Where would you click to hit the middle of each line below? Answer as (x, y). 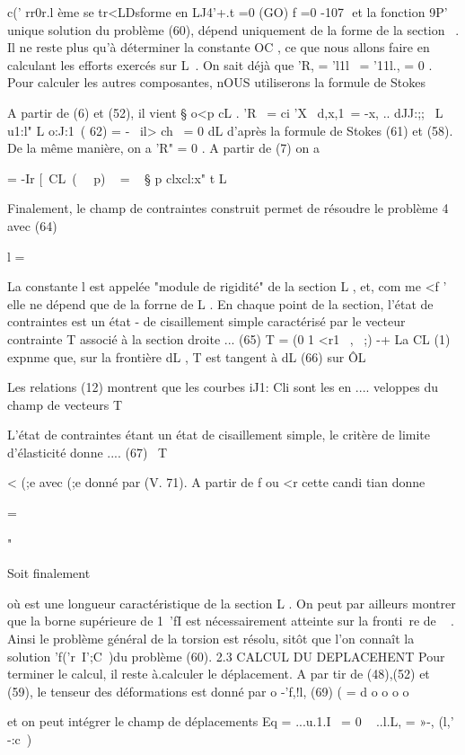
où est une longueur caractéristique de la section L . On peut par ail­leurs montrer (232, 603)
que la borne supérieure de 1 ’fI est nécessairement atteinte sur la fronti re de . (231, 621)
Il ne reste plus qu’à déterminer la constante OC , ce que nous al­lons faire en (219, 47)
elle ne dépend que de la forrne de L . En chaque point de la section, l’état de (220, 303)
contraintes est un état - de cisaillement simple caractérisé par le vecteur (206, 321)
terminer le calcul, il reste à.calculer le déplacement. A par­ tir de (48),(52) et (219, 674)
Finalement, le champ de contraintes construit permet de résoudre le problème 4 (228, 208)
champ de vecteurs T (65, 404)
